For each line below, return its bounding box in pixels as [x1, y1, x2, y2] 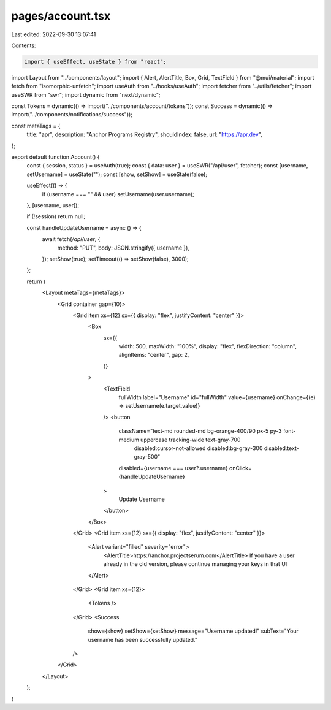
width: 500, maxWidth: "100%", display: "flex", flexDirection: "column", [118, 343, 297, 350]
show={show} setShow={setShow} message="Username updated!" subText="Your [88, 627, 299, 635]
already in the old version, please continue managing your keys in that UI [103, 560, 287, 568]
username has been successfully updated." [88, 636, 197, 643]
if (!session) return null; [26, 213, 86, 220]
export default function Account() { [11, 153, 101, 161]
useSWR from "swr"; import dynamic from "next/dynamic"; [11, 91, 161, 98]
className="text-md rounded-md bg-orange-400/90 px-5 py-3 [118, 427, 282, 435]
